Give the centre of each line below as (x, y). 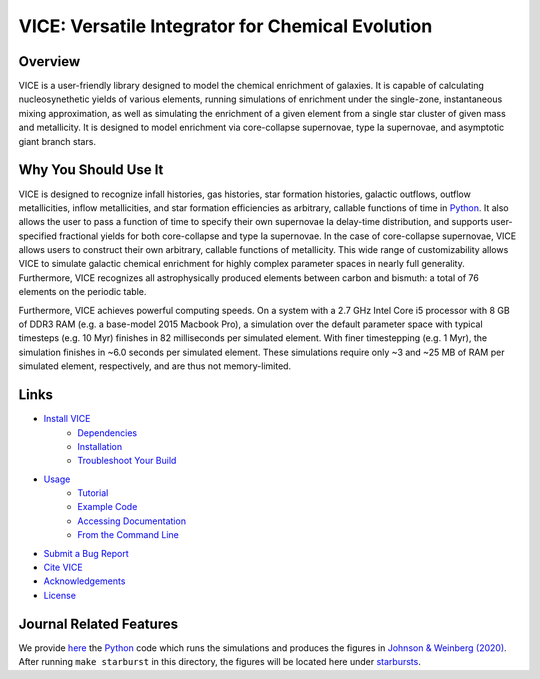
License (60, 595)
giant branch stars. (57, 141)
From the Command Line (128, 535)
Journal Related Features (98, 623)
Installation (100, 446)
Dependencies (107, 432)
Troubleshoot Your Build (127, 461)
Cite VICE (63, 567)
